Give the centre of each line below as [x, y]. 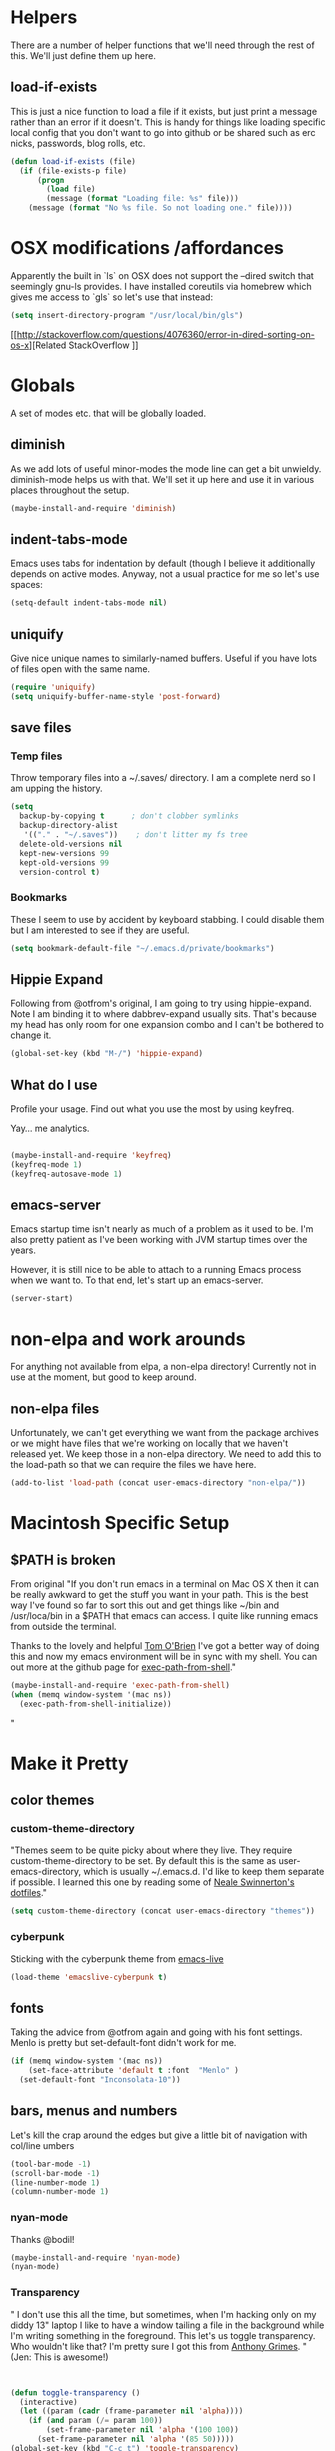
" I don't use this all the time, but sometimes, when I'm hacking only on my [163, 2314]
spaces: [26, 585]
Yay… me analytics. [50, 1128]
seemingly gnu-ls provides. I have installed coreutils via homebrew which [161, 286]
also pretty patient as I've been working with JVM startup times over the [159, 1240]
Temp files [36, 756]
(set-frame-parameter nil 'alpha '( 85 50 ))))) [135, 2439]
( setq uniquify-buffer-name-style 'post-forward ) [116, 696]
